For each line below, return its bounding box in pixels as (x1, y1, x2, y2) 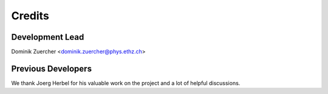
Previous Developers (11, 63, 92, 74)
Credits (11, 9, 50, 22)
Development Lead (11, 32, 84, 42)
